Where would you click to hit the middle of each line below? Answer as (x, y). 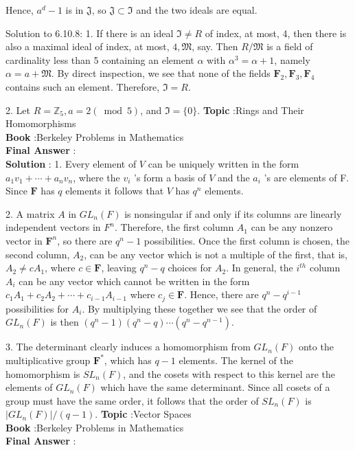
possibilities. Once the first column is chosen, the (247, 240)
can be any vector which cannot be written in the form (134, 281)
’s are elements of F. (307, 177)
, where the (96, 177)
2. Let (18, 110)
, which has (128, 360)
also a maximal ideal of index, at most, (88, 46)
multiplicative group (48, 360)
